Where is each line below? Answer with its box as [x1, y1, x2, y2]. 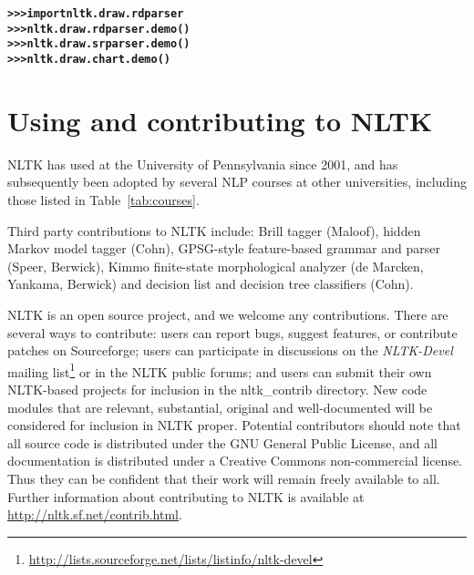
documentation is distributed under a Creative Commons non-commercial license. [7, 451, 462, 470]
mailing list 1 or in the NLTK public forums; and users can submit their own [7, 359, 432, 381]
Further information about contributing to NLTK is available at [7, 487, 365, 506]
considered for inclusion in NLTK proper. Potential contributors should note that [7, 416, 461, 435]
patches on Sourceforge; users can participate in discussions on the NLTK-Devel [7, 341, 453, 360]
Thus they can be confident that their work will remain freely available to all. [7, 468, 440, 488]
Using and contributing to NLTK [7, 101, 433, 139]
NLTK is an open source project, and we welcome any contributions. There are [7, 304, 448, 323]
